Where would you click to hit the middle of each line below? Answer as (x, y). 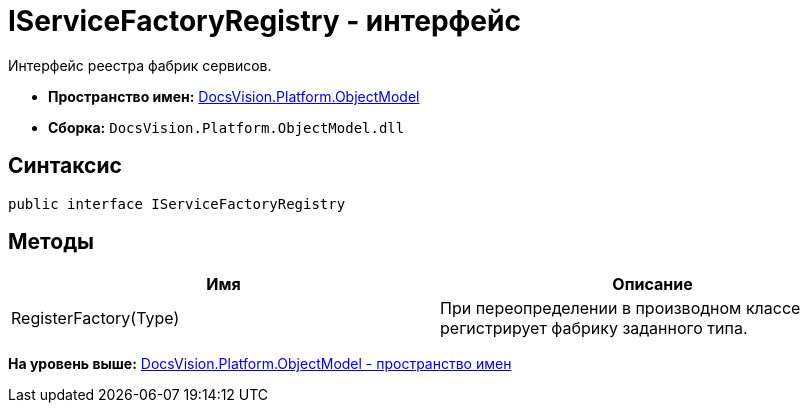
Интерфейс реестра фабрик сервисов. (140, 65)
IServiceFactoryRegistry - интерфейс (264, 21)
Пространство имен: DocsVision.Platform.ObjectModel (234, 96)
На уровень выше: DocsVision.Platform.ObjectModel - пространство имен (260, 364)
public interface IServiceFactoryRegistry (177, 203)
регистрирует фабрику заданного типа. (594, 328)
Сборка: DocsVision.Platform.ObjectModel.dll (226, 127)
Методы (51, 242)
